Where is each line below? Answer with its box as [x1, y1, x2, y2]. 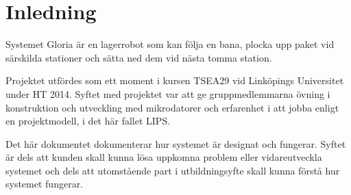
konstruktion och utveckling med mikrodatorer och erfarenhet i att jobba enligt [5, 100, 339, 114]
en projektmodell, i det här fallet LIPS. [5, 114, 171, 128]
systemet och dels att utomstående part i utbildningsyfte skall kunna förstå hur [5, 163, 340, 177]
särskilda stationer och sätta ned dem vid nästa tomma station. [5, 50, 272, 64]
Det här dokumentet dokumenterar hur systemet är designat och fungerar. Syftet [5, 136, 346, 151]
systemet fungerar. [5, 177, 84, 191]
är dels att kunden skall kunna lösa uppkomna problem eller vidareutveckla [5, 150, 322, 164]
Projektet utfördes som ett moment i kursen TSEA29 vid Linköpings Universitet [5, 73, 344, 88]
